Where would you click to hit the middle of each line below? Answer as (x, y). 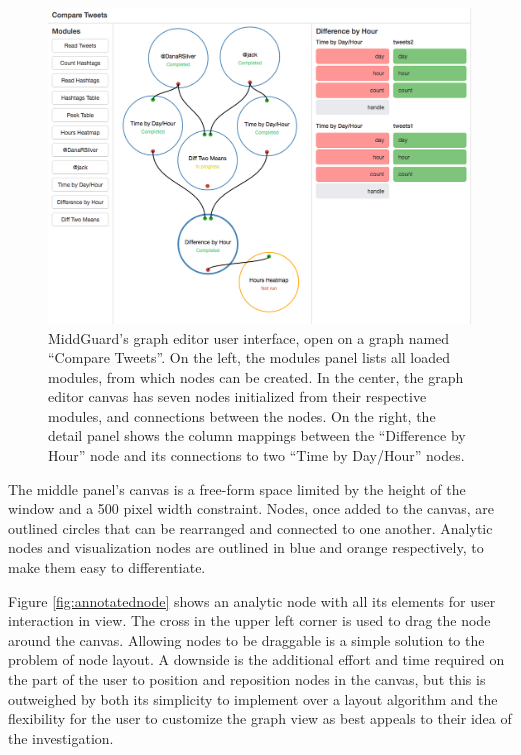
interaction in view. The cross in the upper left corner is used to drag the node (249, 620)
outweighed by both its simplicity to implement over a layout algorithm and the (253, 698)
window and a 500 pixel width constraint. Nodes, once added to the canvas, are (251, 508)
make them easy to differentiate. (107, 567)
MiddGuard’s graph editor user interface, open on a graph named (249, 337)
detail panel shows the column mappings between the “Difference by (257, 435)
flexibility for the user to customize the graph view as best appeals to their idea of (260, 718)
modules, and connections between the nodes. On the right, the (242, 415)
